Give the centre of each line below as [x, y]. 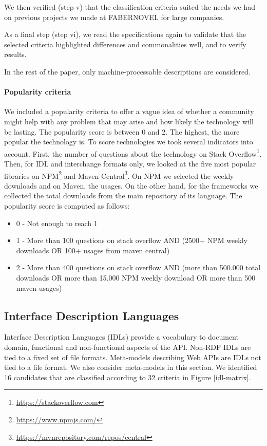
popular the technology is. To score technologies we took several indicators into [129, 142]
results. [15, 54]
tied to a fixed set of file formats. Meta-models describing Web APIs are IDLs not [133, 357]
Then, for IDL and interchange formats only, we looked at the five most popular [130, 163]
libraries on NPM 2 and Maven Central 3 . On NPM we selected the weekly [119, 175]
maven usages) [39, 287]
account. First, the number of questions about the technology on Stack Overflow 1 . [133, 153]
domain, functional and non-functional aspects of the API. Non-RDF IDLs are [128, 347]
